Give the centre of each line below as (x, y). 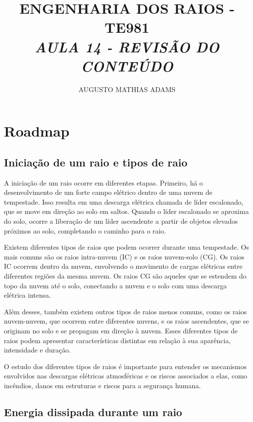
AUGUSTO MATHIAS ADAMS (127, 89)
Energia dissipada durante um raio (93, 411)
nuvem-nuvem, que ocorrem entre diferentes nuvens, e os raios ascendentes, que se (126, 321)
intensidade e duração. (37, 350)
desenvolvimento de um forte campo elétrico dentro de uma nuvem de (108, 192)
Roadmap (37, 131)
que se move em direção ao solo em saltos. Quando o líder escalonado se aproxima (126, 211)
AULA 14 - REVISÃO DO (127, 47)
